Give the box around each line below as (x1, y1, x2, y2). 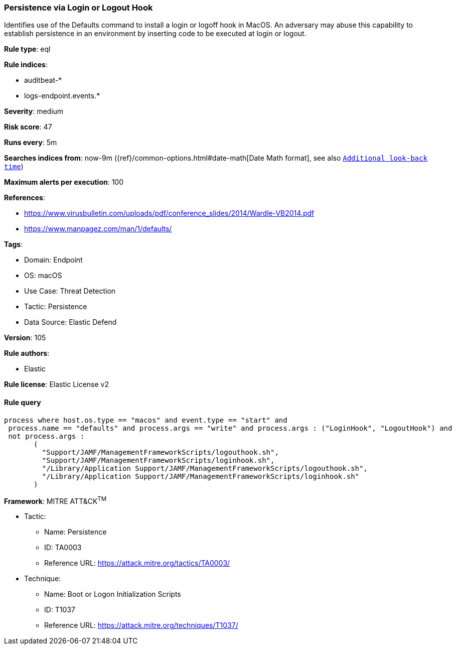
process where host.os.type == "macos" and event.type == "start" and (4, 416, 287, 424)
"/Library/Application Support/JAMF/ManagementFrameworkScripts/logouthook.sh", (42, 464, 368, 472)
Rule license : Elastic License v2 (4, 380, 109, 389)
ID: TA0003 (44, 543, 82, 552)
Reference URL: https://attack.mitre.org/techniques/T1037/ (44, 621, 238, 630)
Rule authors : (4, 349, 50, 358)
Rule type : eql (4, 45, 51, 54)
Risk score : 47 (4, 122, 52, 132)
